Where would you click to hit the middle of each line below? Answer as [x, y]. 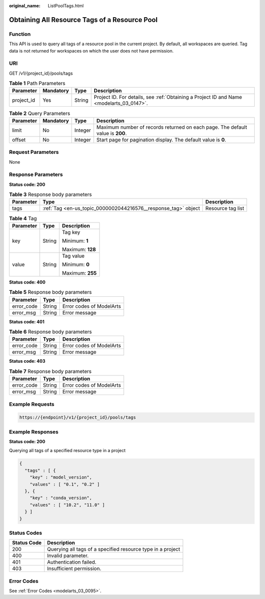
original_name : [25, 6]
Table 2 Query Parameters [40, 113]
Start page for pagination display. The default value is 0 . [161, 140]
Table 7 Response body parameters [50, 371]
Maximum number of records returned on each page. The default [172, 127]
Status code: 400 [27, 282]
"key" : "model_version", [61, 477]
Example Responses [34, 431]
